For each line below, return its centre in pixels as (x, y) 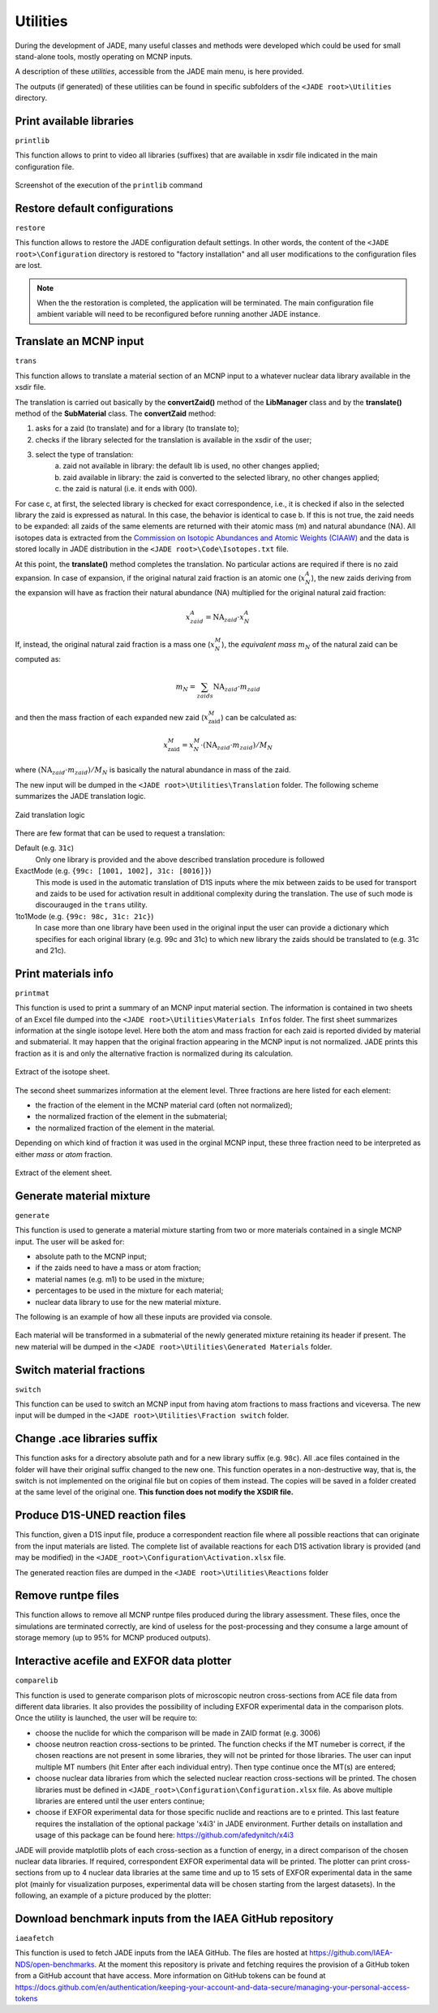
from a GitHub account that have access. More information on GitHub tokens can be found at (170, 1976)
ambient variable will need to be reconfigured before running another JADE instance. (178, 314)
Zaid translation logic (50, 814)
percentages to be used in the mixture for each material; (129, 1290)
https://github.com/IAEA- (351, 1953)
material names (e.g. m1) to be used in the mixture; (120, 1279)
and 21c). (51, 950)
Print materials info (64, 973)
